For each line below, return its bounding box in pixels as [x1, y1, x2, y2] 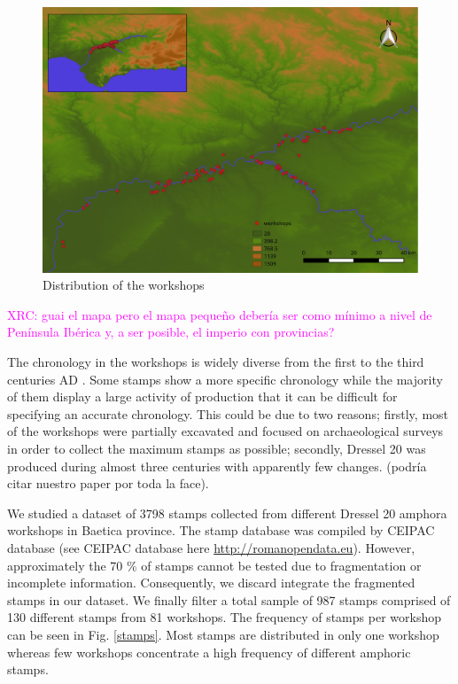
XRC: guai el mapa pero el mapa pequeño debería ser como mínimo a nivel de [7, 305, 432, 323]
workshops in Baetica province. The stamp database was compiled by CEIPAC [7, 521, 435, 540]
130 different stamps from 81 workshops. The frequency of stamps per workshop [7, 608, 441, 626]
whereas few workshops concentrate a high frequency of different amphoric [7, 642, 411, 661]
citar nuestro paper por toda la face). [7, 474, 209, 493]
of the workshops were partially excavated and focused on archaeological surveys [7, 422, 444, 440]
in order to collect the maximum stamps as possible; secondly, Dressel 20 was [7, 439, 426, 457]
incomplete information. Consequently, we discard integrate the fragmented [7, 573, 415, 592]
